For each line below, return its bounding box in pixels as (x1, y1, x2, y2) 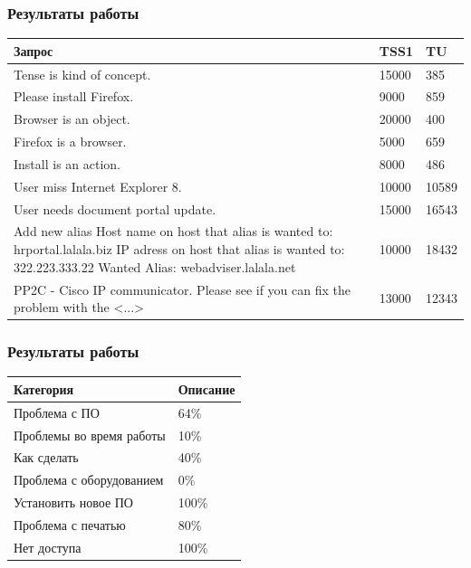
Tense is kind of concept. (14, 64, 151, 83)
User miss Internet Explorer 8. (14, 176, 182, 195)
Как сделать (14, 448, 79, 467)
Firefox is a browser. (14, 132, 127, 151)
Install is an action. (14, 154, 120, 173)
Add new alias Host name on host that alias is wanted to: (14, 222, 333, 241)
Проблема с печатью (14, 515, 126, 534)
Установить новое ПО (14, 493, 133, 512)
